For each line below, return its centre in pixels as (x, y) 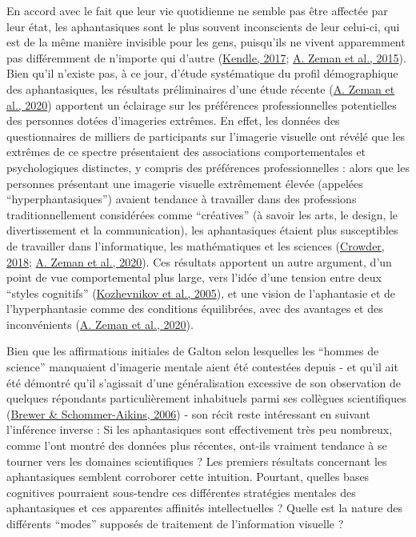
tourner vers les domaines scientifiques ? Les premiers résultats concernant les (197, 461)
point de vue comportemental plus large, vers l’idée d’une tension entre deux (194, 277)
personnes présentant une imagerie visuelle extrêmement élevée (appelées (185, 183)
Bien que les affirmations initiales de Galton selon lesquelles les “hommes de (193, 351)
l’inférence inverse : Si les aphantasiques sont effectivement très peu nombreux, (200, 429)
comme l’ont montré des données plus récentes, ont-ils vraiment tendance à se (197, 445)
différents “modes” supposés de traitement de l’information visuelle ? (175, 523)
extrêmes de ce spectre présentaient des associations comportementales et (186, 152)
